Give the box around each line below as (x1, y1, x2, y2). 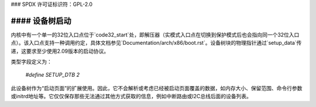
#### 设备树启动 (11, 16, 71, 26)
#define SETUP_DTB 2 (25, 72, 80, 79)
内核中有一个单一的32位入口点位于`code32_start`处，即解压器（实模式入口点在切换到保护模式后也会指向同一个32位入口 (11, 31, 300, 38)
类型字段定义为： (11, 58, 52, 65)
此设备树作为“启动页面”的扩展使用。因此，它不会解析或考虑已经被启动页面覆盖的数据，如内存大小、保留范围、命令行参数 (11, 84, 303, 91)
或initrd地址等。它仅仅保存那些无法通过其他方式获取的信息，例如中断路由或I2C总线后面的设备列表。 (11, 93, 252, 100)
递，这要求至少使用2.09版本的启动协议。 (11, 47, 109, 55)
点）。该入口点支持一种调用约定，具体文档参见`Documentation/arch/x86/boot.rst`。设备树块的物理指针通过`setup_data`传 (11, 40, 302, 47)
